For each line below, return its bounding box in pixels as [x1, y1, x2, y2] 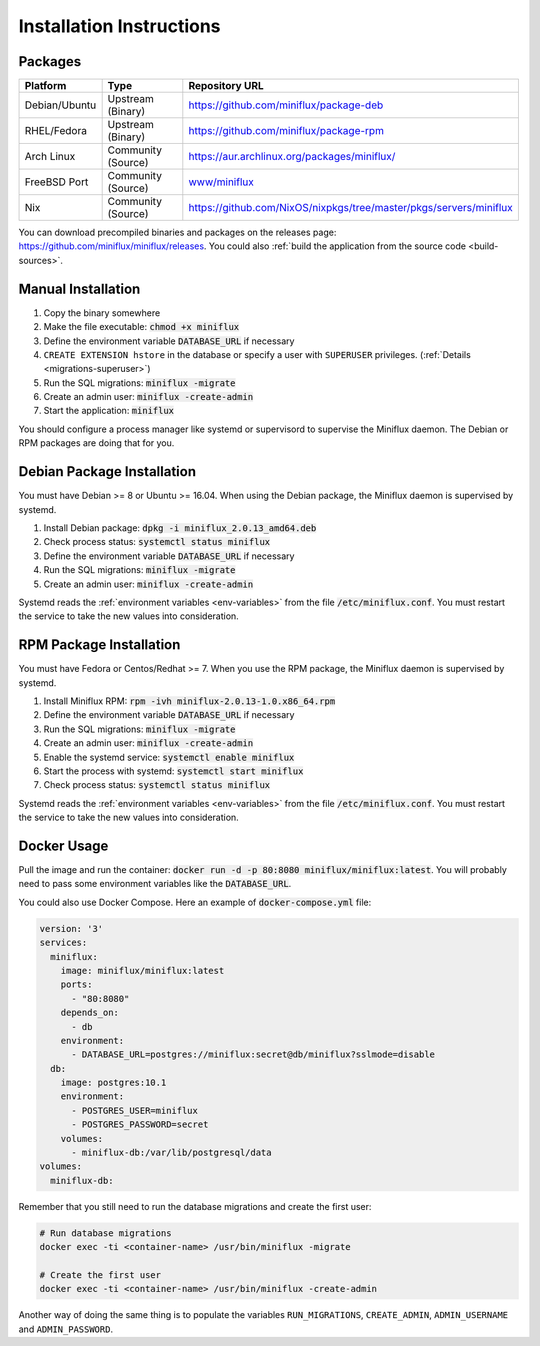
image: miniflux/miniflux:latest [60, 965, 225, 976]
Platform [24, 79, 67, 93]
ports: [60, 979, 93, 990]
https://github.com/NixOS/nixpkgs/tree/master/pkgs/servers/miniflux [188, 201, 514, 215]
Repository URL [188, 79, 264, 93]
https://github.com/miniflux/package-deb [188, 98, 384, 112]
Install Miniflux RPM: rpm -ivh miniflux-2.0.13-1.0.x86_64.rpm [43, 695, 336, 707]
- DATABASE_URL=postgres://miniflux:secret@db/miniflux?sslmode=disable [71, 1049, 435, 1060]
